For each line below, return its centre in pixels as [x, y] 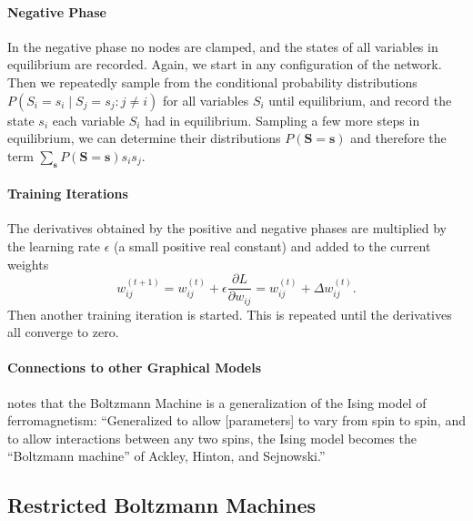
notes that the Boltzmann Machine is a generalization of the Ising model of [217, 402]
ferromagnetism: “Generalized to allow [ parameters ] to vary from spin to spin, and [236, 420]
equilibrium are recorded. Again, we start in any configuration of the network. [225, 64]
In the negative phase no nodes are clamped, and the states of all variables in [223, 46]
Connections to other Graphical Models [135, 368]
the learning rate [54, 245]
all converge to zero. [63, 332]
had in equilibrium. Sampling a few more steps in [282, 120]
